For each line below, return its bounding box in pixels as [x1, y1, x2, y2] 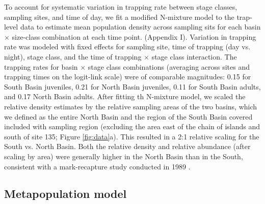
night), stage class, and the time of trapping [4, 51, 142, 62]
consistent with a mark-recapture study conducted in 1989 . [4, 161, 191, 171]
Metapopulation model [4, 186, 127, 201]
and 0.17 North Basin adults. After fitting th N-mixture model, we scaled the [4, 91, 246, 102]
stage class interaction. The [151, 51, 237, 62]
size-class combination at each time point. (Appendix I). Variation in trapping [12, 31, 256, 42]
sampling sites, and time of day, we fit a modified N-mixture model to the [4, 11, 234, 22]
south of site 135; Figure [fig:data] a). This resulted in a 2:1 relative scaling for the [4, 131, 259, 141]
